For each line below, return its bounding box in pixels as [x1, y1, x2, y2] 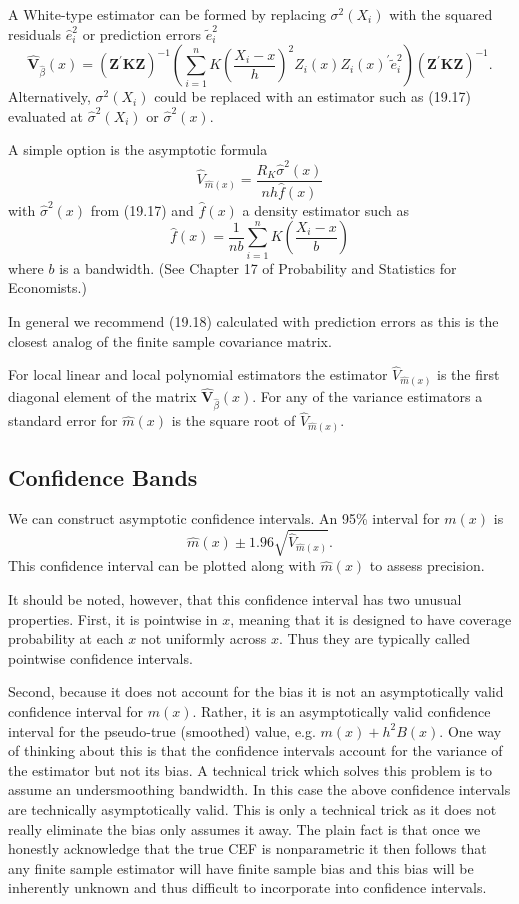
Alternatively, [8, 86, 91, 107]
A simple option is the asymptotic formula [8, 139, 268, 160]
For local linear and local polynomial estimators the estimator [8, 364, 388, 385]
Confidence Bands [8, 461, 198, 492]
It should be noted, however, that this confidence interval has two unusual [8, 589, 462, 610]
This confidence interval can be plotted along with [8, 555, 316, 576]
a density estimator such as [242, 199, 409, 220]
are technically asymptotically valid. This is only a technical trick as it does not [8, 799, 497, 820]
